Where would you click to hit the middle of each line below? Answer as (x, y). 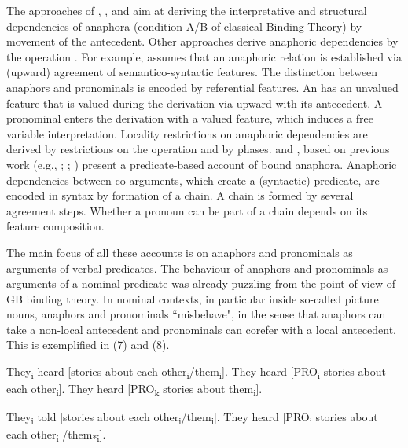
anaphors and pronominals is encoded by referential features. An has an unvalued (202, 87)
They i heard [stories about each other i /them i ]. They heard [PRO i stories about (196, 372)
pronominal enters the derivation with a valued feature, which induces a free (190, 118)
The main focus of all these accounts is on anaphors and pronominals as (180, 252)
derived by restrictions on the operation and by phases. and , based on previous (198, 149)
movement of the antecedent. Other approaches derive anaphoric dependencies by (202, 41)
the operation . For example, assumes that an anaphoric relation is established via (204, 56)
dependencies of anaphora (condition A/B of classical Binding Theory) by (184, 26)
